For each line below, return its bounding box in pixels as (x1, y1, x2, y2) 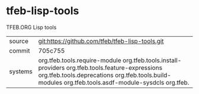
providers (38, 63, 65, 72)
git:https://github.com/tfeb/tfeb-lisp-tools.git (38, 37, 164, 45)
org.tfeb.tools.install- (122, 56, 182, 64)
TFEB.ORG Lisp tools (6, 24, 57, 31)
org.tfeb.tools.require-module (38, 56, 121, 64)
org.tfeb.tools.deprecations (38, 71, 114, 79)
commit (9, 46, 30, 54)
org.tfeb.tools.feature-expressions (66, 63, 163, 72)
